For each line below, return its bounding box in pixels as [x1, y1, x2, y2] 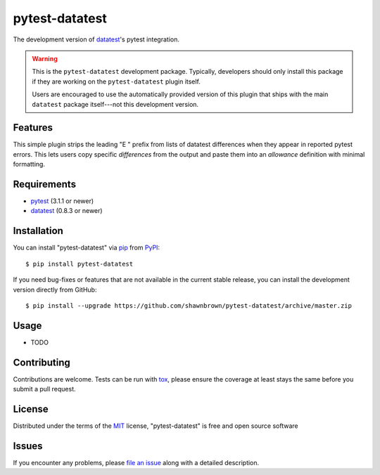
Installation [13, 225, 63, 237]
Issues [13, 440, 43, 452]
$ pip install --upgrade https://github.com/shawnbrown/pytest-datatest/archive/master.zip [25, 301, 352, 309]
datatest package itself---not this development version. [32, 100, 199, 108]
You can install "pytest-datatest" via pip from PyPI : [13, 243, 160, 252]
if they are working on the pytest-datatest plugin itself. [32, 77, 201, 86]
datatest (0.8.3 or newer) [30, 207, 103, 215]
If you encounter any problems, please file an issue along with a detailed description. [13, 458, 260, 467]
